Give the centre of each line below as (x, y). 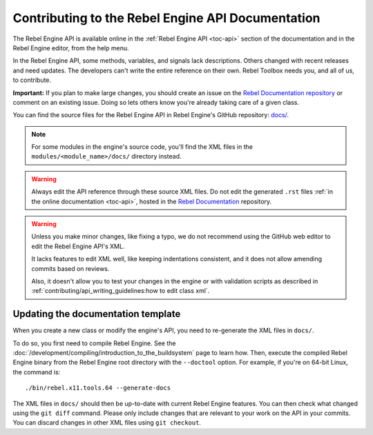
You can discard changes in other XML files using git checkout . (107, 423)
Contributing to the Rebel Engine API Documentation (166, 18)
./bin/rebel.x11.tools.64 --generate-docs (98, 388)
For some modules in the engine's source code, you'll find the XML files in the (142, 147)
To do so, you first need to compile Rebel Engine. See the (94, 343)
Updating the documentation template (97, 314)
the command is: (37, 372)
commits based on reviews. (70, 268)
